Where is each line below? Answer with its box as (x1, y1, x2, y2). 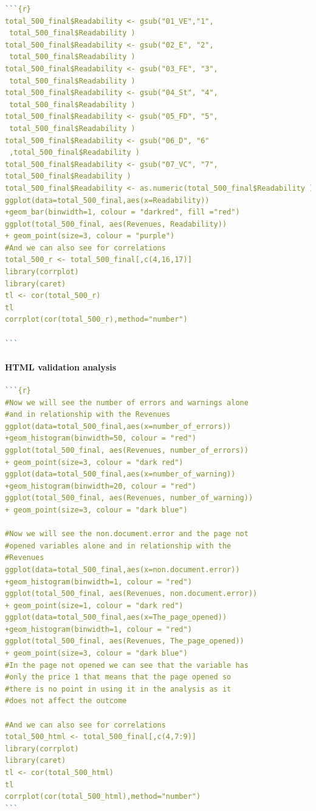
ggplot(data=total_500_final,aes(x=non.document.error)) (5, 565, 240, 574)
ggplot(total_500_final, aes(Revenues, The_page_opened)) (5, 637, 244, 646)
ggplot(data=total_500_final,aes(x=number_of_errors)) (5, 422, 232, 431)
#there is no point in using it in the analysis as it (5, 684, 232, 693)
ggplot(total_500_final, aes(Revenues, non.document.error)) (5, 589, 258, 598)
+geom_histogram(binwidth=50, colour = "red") (5, 434, 196, 443)
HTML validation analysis (5, 360, 117, 373)
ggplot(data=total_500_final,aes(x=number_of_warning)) (5, 470, 236, 479)
